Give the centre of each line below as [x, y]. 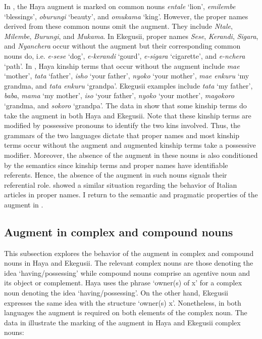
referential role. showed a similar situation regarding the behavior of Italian [121, 184]
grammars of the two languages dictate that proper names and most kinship [122, 135]
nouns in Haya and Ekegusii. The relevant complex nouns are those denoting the [129, 263]
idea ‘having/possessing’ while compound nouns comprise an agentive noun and [127, 272]
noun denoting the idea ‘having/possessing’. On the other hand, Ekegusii [116, 293]
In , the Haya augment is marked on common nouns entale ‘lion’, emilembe [120, 6]
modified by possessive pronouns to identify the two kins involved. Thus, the [122, 125]
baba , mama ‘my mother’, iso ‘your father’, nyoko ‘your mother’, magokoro [119, 95]
